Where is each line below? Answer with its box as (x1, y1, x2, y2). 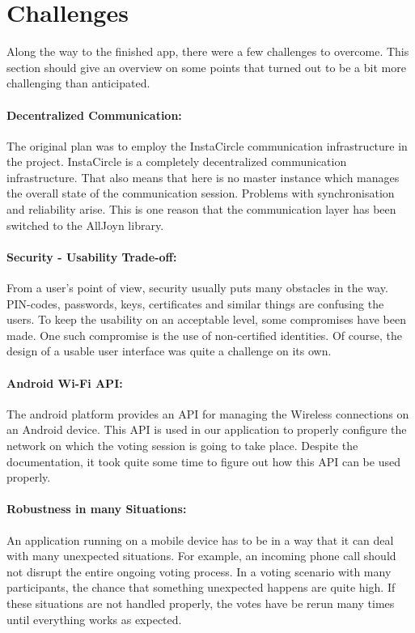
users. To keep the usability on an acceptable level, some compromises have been (6, 311, 406, 328)
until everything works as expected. (6, 610, 182, 627)
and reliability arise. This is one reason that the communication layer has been (6, 201, 396, 218)
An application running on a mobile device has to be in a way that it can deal (6, 531, 394, 548)
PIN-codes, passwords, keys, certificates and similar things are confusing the (6, 295, 384, 312)
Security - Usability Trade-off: (6, 248, 177, 265)
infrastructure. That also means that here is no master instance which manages (6, 168, 400, 185)
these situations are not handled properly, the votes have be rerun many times (6, 594, 395, 611)
